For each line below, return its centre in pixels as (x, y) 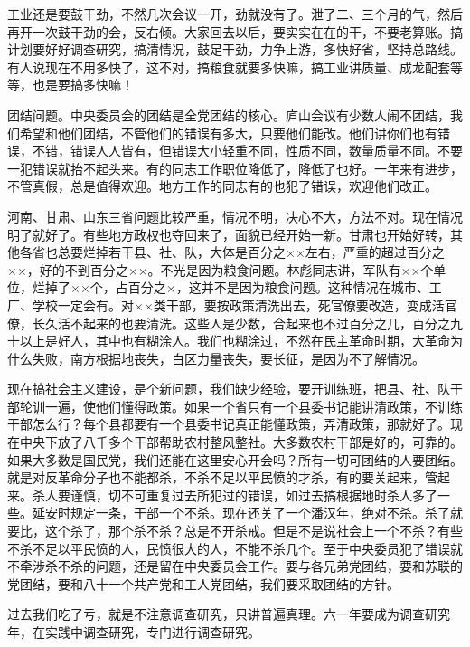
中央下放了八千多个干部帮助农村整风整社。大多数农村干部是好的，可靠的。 (241, 442)
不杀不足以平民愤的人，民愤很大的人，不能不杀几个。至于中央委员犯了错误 (229, 548)
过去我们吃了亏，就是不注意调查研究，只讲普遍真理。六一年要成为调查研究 (229, 614)
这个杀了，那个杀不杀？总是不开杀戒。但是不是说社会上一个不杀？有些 (254, 531)
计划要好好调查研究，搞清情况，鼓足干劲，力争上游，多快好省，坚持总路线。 (235, 49)
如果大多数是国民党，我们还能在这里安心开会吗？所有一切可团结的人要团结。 (235, 459)
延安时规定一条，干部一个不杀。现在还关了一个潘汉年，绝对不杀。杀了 (241, 513)
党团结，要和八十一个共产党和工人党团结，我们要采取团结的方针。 (203, 583)
